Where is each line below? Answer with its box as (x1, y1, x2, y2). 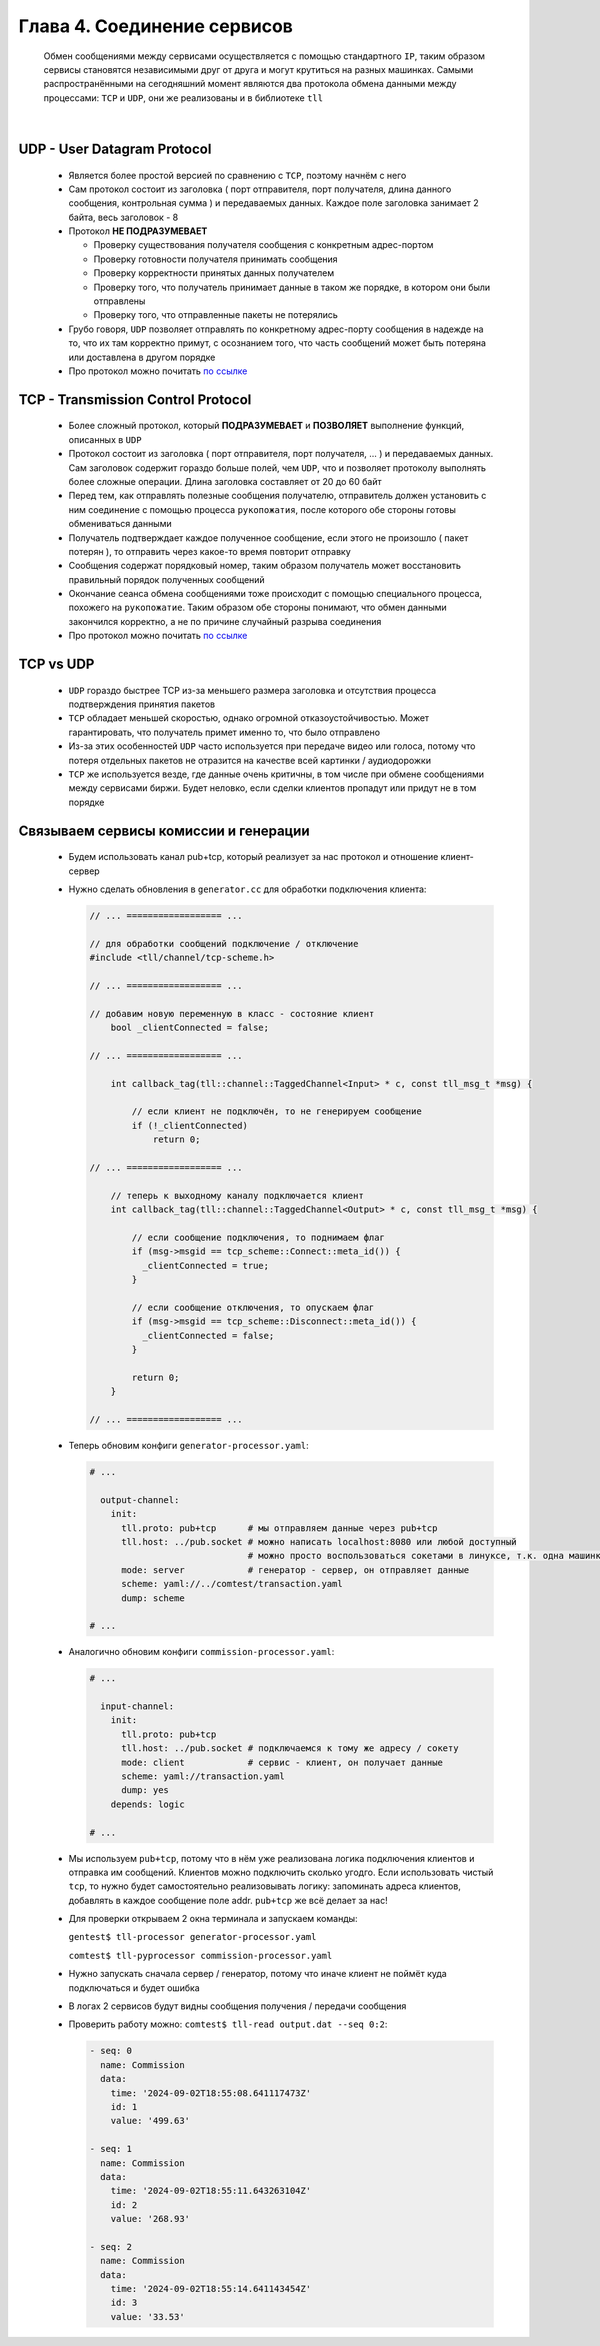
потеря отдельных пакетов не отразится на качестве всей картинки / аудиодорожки (68, 754, 432, 766)
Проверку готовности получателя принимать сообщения (93, 253, 339, 265)
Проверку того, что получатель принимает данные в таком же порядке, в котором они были (93, 281, 491, 293)
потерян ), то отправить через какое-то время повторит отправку (68, 545, 352, 557)
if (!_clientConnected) (131, 1120, 249, 1131)
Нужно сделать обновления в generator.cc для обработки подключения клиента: (68, 883, 427, 895)
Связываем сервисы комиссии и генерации (18, 822, 310, 839)
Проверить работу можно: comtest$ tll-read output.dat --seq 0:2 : (68, 2018, 388, 2030)
